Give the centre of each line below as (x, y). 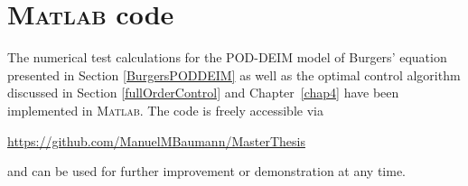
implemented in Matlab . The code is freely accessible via (165, 110)
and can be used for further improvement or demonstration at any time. (207, 171)
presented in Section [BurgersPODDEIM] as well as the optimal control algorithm (234, 74)
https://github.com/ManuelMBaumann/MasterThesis (156, 140)
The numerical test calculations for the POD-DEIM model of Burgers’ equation (227, 57)
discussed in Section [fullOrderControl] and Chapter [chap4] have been (203, 93)
